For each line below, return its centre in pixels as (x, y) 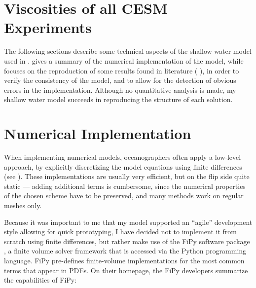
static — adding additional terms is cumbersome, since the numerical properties (125, 186)
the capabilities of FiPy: (40, 280)
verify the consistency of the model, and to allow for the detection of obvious (120, 80)
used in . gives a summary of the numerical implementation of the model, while (124, 60)
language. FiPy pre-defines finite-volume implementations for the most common (124, 260)
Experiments (48, 27)
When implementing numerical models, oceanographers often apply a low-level (123, 157)
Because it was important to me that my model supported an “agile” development (128, 222)
